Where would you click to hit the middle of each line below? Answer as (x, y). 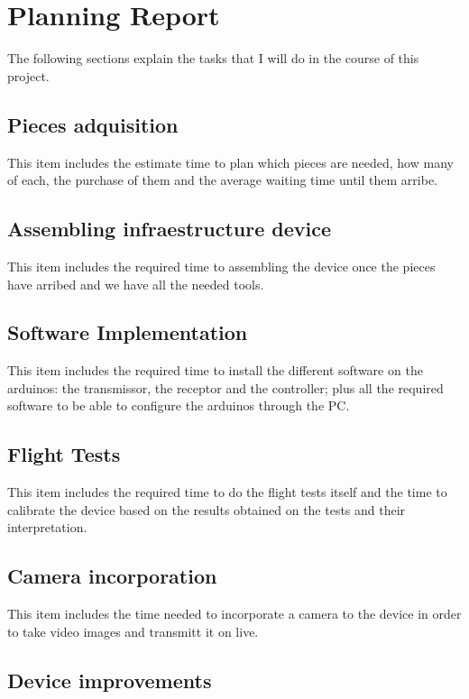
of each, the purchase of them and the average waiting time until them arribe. (222, 180)
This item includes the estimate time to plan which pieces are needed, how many (230, 162)
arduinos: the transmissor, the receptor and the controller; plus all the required (225, 387)
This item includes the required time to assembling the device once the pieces (221, 266)
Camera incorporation (112, 576)
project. (28, 75)
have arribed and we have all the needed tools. (136, 284)
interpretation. (47, 527)
